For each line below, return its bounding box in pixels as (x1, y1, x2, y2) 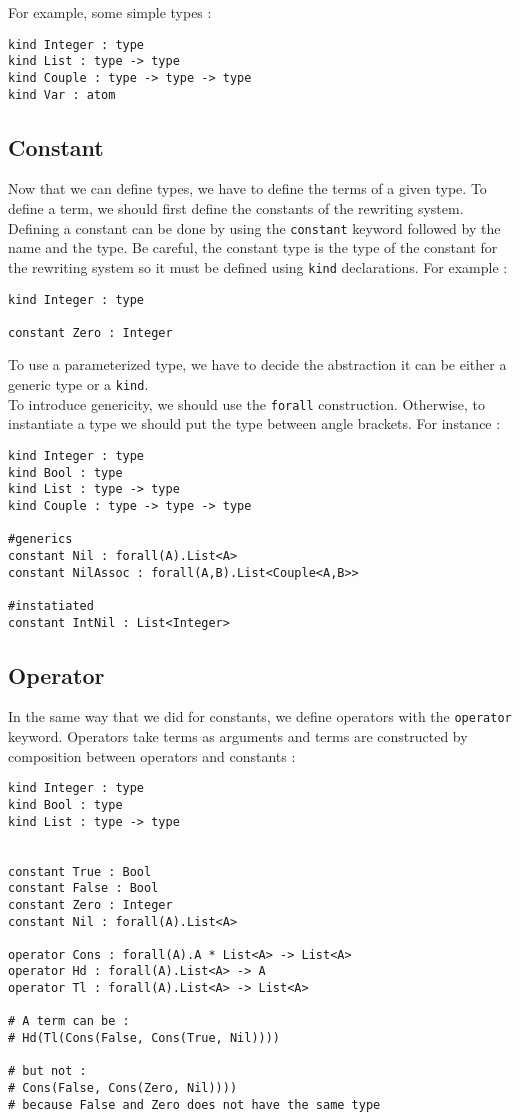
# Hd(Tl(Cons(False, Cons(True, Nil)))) (8, 1031, 281, 1046)
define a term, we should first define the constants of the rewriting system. (8, 198, 464, 219)
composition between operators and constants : (8, 745, 296, 766)
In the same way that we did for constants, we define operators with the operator (8, 706, 512, 727)
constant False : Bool (8, 881, 159, 896)
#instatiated (8, 598, 94, 613)
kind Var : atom (8, 87, 116, 102)
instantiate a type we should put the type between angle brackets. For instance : (8, 413, 501, 434)
